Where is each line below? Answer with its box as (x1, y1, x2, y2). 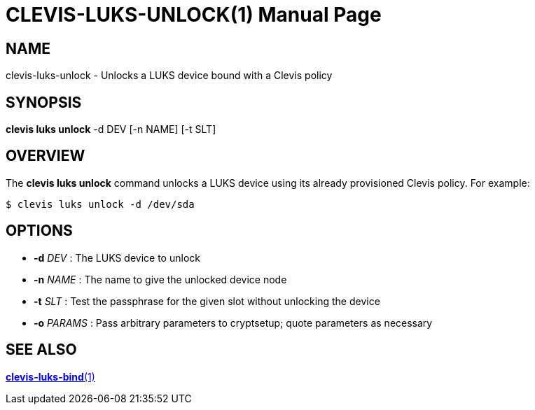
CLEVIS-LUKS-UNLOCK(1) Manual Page (6, 3, 382, 27)
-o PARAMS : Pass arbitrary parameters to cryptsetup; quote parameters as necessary (34, 316, 433, 329)
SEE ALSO (6, 341, 77, 359)
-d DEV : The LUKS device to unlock (34, 251, 200, 264)
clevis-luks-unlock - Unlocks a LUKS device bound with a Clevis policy (6, 69, 333, 82)
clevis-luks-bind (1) (6, 370, 95, 383)
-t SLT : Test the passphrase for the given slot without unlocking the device (34, 295, 380, 307)
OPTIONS (6, 222, 73, 240)
